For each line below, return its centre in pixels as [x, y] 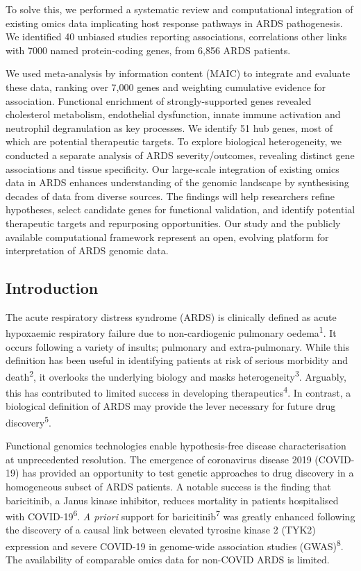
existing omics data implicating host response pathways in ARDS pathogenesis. [174, 23]
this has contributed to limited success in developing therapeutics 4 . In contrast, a [178, 391]
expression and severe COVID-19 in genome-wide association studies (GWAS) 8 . [175, 545]
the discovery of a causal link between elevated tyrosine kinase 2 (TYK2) [161, 530]
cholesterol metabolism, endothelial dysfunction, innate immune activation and [173, 114]
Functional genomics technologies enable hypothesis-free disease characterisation [176, 446]
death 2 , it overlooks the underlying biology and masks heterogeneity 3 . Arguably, [176, 375]
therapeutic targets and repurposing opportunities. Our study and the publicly [173, 223]
